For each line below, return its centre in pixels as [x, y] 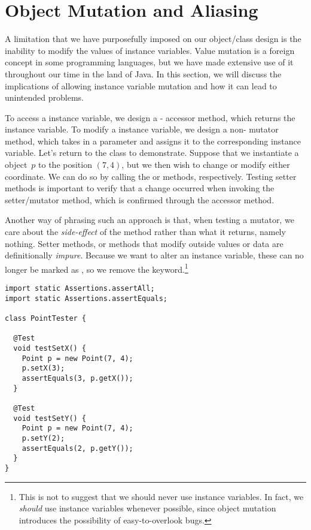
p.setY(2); [43, 438]
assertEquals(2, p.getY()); [77, 448]
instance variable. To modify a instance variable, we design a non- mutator [142, 129]
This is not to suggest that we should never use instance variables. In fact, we [161, 496]
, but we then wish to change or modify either [206, 165]
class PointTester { [46, 319]
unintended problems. [44, 97]
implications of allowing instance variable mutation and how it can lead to [141, 85]
